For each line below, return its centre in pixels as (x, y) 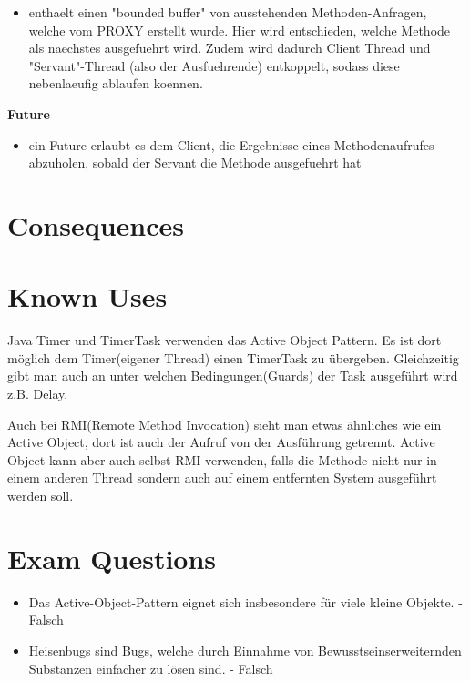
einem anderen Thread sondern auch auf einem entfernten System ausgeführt (222, 478)
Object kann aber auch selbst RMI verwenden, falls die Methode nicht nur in (222, 459)
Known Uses (87, 296)
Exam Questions (112, 558)
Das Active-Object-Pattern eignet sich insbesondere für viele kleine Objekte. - (245, 601)
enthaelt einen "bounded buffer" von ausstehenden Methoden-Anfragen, (228, 12)
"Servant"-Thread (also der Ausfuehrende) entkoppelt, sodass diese (214, 65)
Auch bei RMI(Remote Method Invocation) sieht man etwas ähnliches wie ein (225, 424)
